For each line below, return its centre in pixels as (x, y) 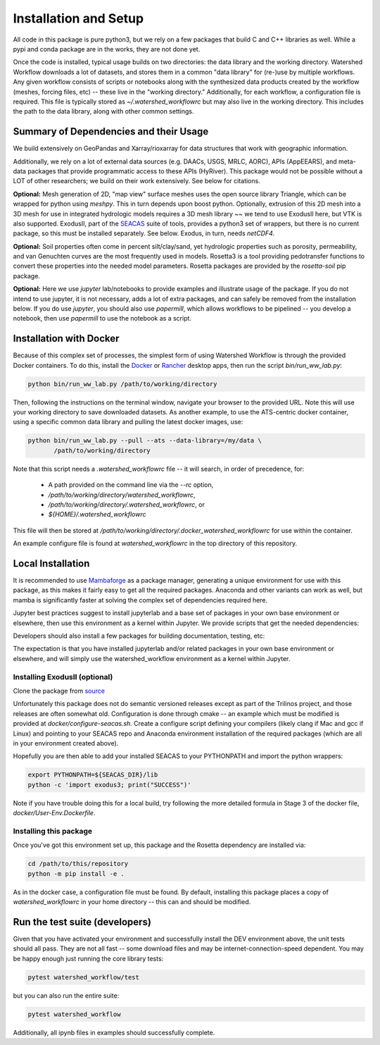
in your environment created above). (66, 743)
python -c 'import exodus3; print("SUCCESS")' (109, 785)
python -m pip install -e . (76, 873)
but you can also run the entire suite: (66, 995)
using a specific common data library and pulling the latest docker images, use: (128, 422)
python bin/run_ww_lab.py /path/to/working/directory (122, 384)
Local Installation (51, 563)
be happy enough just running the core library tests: (88, 958)
